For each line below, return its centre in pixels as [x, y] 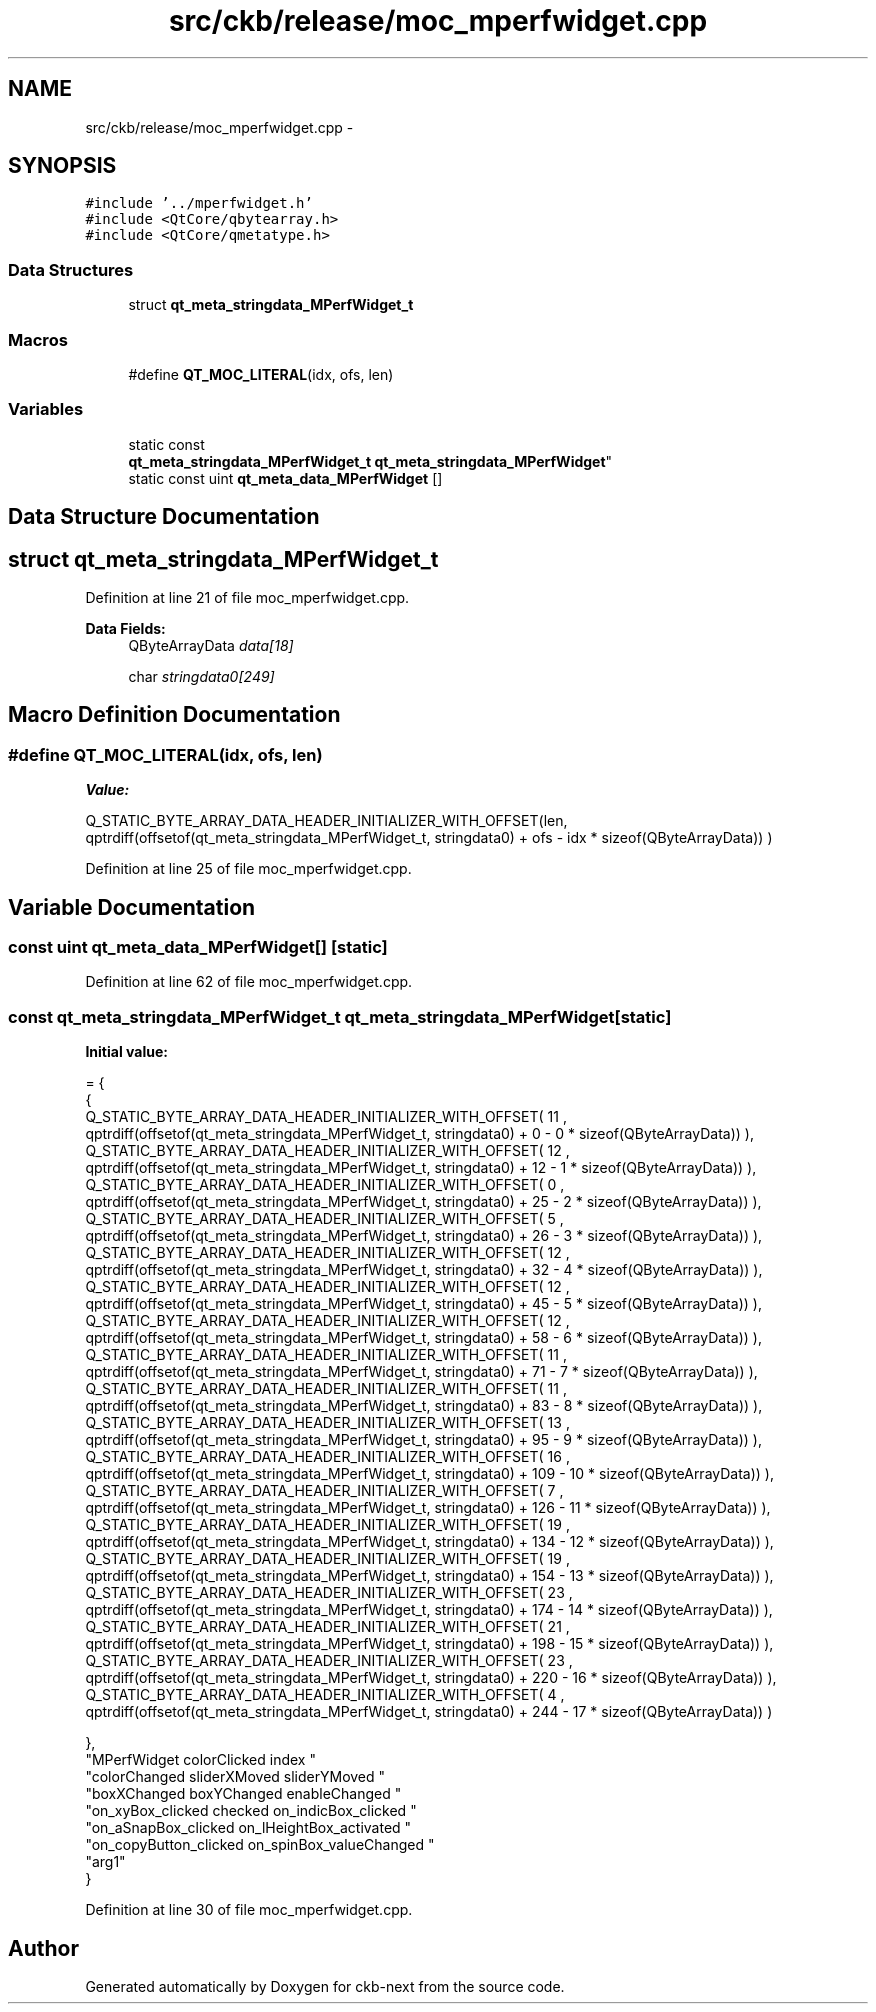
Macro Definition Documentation [174, 715]
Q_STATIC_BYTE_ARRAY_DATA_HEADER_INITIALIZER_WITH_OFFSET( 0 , [325, 1185]
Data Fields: [125, 628]
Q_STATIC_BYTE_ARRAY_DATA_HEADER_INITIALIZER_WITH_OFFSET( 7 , [324, 1491]
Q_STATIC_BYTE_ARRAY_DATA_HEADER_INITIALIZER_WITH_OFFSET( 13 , [327, 1423]
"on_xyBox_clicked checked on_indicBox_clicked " [251, 1811]
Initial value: [126, 1052]
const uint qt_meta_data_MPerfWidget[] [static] [198, 947]
